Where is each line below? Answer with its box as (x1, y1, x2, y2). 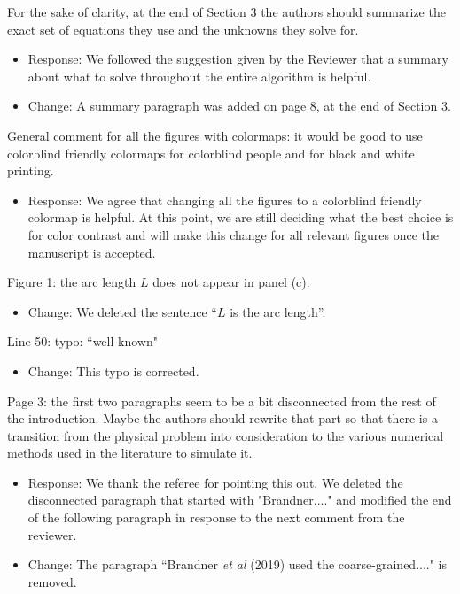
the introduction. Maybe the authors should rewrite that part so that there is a (7, 409, 438, 428)
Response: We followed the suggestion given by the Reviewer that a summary (27, 50, 448, 68)
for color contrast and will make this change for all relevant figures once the (27, 225, 440, 243)
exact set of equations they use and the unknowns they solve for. (7, 19, 359, 38)
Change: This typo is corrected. (27, 361, 199, 380)
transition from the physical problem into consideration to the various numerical (7, 426, 444, 444)
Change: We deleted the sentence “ (27, 302, 217, 320)
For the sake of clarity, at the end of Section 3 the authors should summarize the (7, 3, 446, 20)
